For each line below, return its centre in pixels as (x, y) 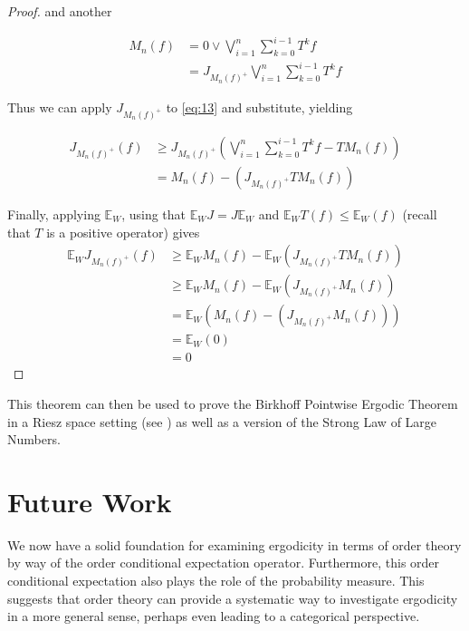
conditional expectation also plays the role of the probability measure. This (216, 581)
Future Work (90, 501)
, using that (154, 214)
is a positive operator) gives (123, 232)
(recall (420, 214)
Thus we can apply (60, 107)
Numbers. (34, 439)
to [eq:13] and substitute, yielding (259, 107)
